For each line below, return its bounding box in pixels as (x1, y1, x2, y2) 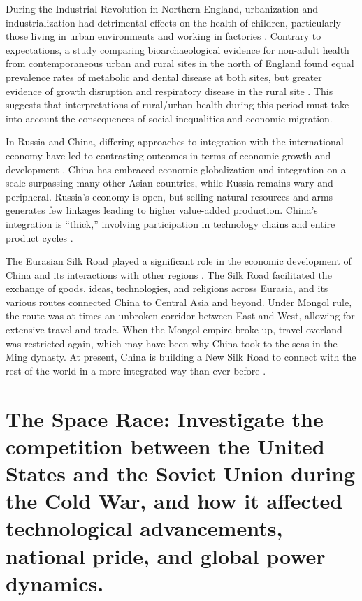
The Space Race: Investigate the (6, 404, 324, 433)
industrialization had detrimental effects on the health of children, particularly (6, 15, 341, 29)
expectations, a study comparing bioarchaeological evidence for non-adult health (6, 42, 349, 57)
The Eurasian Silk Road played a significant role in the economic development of (6, 254, 352, 268)
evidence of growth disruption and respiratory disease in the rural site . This (6, 83, 333, 98)
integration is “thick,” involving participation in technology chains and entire (6, 216, 335, 231)
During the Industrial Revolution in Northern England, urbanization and (6, 1, 319, 15)
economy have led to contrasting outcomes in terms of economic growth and (6, 147, 331, 162)
